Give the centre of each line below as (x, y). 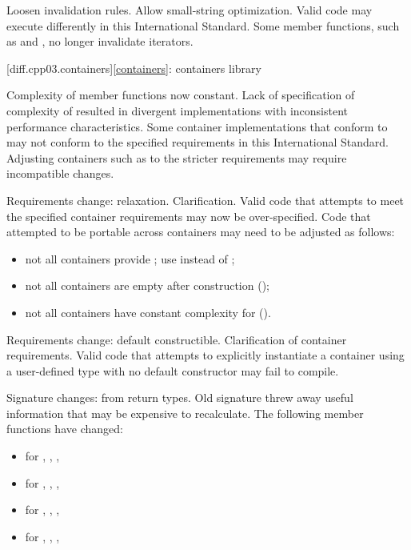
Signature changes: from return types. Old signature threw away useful (180, 397)
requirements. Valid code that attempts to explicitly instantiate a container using (205, 355)
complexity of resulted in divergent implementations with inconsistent (177, 110)
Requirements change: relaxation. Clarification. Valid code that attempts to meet (205, 200)
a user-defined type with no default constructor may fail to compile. (173, 370)
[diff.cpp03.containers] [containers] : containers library (134, 68)
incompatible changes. (60, 173)
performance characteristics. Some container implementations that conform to (197, 126)
